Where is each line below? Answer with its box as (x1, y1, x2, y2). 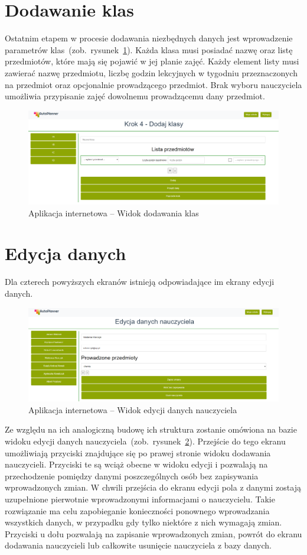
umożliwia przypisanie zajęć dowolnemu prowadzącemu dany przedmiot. (5, 90, 265, 102)
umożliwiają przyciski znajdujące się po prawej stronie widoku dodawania (5, 446, 271, 459)
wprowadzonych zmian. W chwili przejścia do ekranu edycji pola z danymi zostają (5, 481, 301, 494)
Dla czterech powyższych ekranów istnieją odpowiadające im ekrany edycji (5, 275, 275, 288)
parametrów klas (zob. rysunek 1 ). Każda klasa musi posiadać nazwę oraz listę (5, 43, 293, 56)
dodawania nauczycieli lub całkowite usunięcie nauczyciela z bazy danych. (5, 539, 272, 551)
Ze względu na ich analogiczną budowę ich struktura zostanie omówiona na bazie (5, 423, 297, 436)
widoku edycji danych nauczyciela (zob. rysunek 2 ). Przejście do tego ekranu (5, 434, 286, 447)
